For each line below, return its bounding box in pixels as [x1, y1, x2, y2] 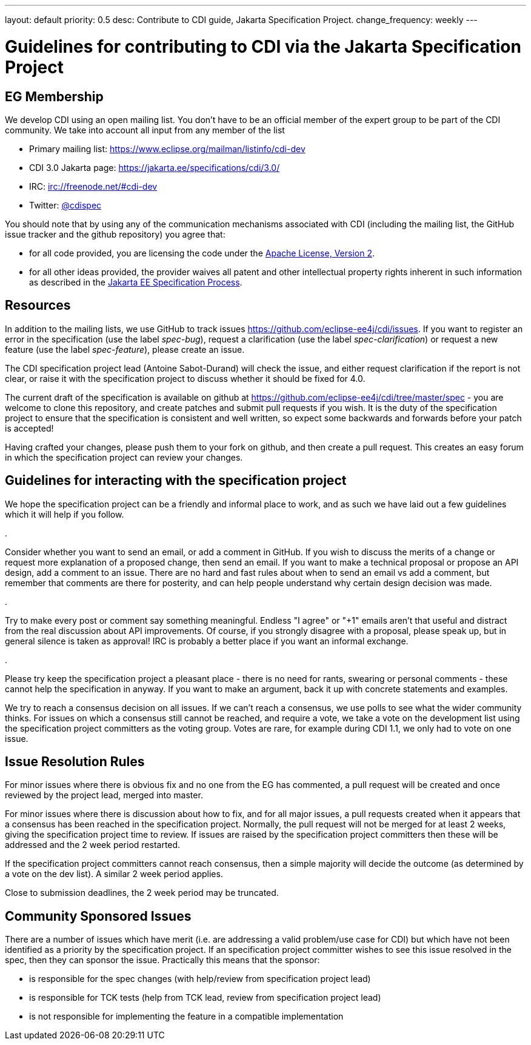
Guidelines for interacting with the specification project [5, 473, 347, 489]
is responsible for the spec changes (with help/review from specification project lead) [29, 973, 371, 984]
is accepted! [5, 422, 54, 433]
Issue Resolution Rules [5, 754, 145, 770]
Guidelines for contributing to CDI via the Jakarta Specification [5, 36, 521, 57]
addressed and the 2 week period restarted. [5, 840, 181, 850]
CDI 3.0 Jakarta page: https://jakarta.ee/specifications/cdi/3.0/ [29, 162, 280, 173]
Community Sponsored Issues [5, 908, 192, 924]
